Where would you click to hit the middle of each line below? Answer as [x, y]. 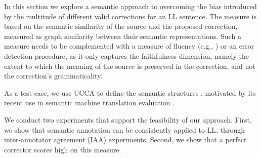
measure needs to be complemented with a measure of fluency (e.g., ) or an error [129, 46]
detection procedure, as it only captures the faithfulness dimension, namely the [126, 55]
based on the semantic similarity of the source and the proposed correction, [121, 26]
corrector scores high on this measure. [63, 149]
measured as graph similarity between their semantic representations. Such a [123, 36]
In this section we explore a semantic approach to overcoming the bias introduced [130, 6]
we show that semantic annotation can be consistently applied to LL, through [124, 129]
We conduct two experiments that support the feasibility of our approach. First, [128, 119]
